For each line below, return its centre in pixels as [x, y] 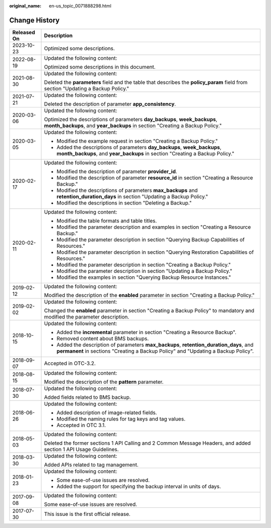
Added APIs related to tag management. [91, 465]
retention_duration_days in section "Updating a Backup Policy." [132, 196]
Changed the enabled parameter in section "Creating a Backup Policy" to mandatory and [149, 310]
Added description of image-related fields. [107, 412]
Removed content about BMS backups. [103, 338]
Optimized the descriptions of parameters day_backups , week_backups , [131, 119]
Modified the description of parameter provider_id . [117, 171]
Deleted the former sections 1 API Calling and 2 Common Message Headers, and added [147, 443]
